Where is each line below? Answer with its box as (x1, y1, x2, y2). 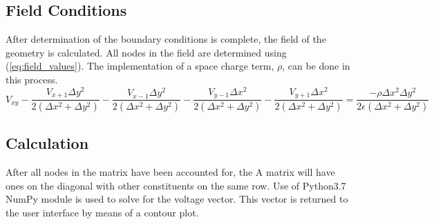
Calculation (6, 132, 89, 154)
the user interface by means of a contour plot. (6, 205, 199, 219)
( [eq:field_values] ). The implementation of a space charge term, (6, 59, 274, 73)
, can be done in (282, 59, 350, 73)
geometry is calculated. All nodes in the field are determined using (6, 45, 287, 59)
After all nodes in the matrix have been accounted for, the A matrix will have (6, 165, 335, 179)
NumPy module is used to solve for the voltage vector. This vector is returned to (6, 192, 348, 206)
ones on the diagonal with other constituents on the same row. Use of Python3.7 (6, 178, 346, 192)
